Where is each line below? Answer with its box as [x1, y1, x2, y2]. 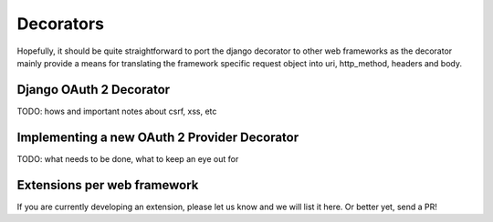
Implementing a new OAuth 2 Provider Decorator [16, 129, 299, 145]
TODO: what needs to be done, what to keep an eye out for [16, 153, 239, 164]
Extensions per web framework [16, 177, 199, 193]
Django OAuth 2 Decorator [16, 82, 171, 97]
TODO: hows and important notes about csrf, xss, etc [16, 106, 217, 116]
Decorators [16, 14, 105, 34]
